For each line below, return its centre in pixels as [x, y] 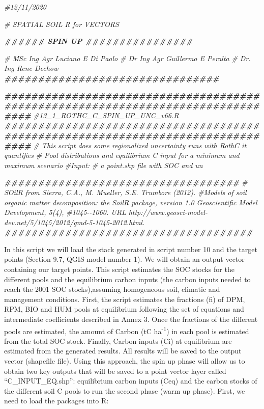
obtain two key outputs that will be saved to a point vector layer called [115, 371]
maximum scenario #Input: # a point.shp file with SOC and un [104, 165]
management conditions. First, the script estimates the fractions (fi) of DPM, [125, 299]
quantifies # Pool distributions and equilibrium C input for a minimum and [122, 155]
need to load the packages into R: [56, 401]
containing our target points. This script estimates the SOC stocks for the [119, 269]
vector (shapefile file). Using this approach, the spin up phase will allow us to [125, 361]
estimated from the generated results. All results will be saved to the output [123, 351]
